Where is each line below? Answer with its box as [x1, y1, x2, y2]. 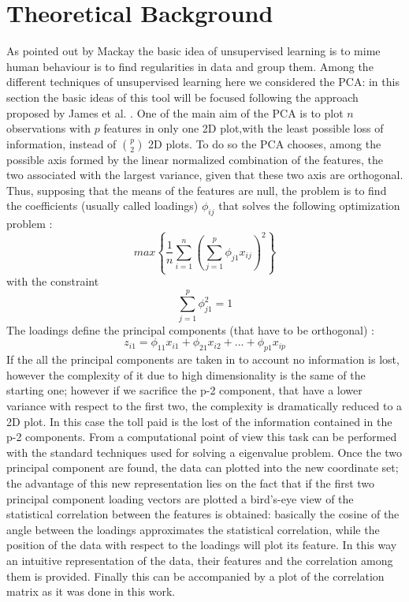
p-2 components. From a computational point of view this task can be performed [6, 428, 397, 445]
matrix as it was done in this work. [6, 583, 176, 600]
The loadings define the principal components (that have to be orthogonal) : [6, 321, 374, 338]
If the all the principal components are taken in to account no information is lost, [6, 351, 400, 368]
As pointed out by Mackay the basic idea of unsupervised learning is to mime [6, 43, 381, 59]
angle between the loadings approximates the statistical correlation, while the [6, 521, 380, 537]
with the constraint [6, 273, 99, 290]
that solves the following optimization [218, 197, 400, 214]
